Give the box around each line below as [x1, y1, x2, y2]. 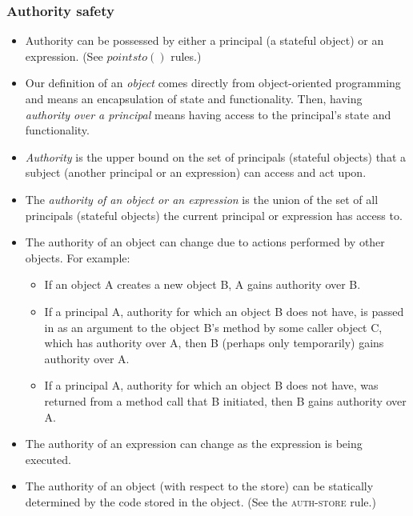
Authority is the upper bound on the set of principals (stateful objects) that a [25, 148, 407, 165]
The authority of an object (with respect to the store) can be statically [25, 478, 374, 494]
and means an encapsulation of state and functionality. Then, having [25, 90, 363, 106]
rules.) [170, 47, 202, 64]
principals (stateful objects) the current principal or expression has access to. [25, 206, 403, 223]
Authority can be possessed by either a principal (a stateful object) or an [25, 32, 384, 49]
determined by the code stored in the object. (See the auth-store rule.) [25, 493, 376, 510]
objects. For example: [25, 249, 130, 266]
